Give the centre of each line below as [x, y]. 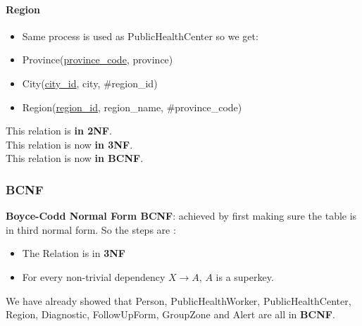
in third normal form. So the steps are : [91, 229]
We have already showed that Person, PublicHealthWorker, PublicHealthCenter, [179, 300]
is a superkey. [245, 276]
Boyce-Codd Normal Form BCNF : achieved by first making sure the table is [181, 216]
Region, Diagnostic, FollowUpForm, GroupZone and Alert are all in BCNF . [170, 314]
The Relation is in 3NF [74, 253]
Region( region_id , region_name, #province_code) [132, 107]
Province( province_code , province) [98, 59]
